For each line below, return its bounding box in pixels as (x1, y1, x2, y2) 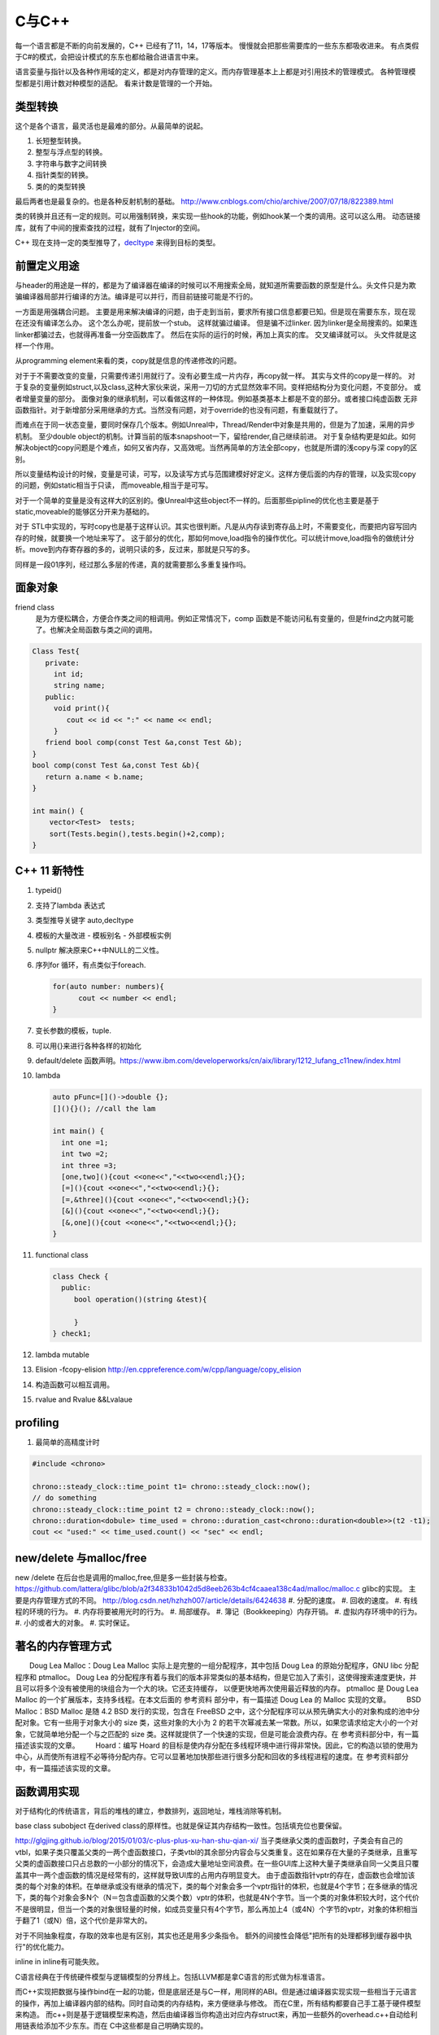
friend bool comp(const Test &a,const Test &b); (45, 737, 243, 747)
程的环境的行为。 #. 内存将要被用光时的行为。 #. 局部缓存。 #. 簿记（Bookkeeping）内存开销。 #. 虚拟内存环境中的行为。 (15, 1606, 422, 1616)
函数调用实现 (15, 1784, 80, 1798)
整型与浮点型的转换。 (35, 147, 107, 157)
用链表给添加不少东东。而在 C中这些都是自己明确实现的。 (15, 2021, 208, 2031)
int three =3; (61, 1161, 118, 1170)
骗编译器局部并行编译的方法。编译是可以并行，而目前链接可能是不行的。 (15, 291, 258, 301)
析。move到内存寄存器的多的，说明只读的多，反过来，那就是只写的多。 (15, 545, 255, 554)
